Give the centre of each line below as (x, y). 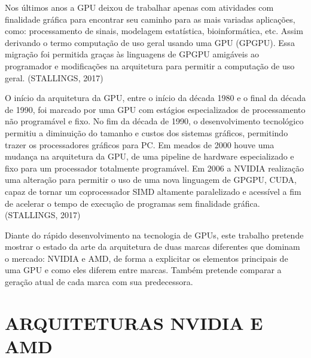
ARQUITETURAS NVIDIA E (134, 322)
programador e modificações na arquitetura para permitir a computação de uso (150, 65)
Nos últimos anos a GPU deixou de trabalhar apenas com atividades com (139, 7)
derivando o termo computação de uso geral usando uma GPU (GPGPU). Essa (150, 42)
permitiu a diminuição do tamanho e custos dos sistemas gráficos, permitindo (147, 132)
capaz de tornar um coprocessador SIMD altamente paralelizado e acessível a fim (153, 191)
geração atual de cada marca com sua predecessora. (99, 282)
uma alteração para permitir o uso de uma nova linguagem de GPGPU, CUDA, (151, 180)
